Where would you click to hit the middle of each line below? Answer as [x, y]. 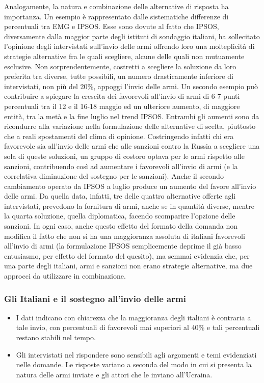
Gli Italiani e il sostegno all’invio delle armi [95, 298]
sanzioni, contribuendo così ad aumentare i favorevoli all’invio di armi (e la [121, 166]
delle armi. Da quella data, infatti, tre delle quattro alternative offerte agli [120, 196]
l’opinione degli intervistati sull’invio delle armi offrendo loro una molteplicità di [129, 46]
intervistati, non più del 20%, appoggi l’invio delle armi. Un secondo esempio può [131, 86]
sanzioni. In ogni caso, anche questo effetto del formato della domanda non [121, 226]
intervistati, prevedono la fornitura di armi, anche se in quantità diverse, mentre [129, 206]
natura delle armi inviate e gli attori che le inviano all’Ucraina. [114, 374]
